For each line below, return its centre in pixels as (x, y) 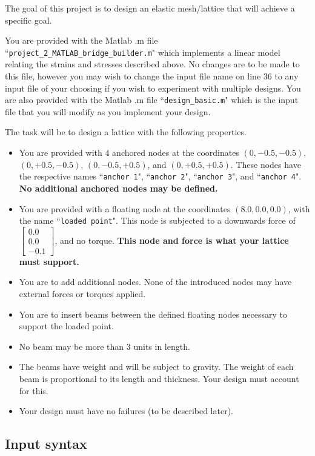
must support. (49, 261)
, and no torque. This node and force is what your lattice (172, 240)
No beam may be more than (71, 346)
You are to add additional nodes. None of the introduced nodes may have (155, 282)
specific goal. (28, 20)
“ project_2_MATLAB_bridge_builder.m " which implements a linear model (143, 52)
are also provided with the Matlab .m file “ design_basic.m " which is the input (152, 100)
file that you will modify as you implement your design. (108, 111)
